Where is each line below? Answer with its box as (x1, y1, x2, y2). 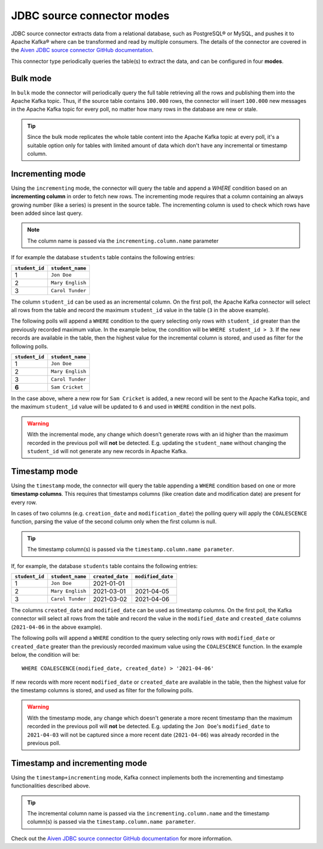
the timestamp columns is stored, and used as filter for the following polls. (11, 687, 194, 694)
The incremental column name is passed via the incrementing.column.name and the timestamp (27, 810, 270, 817)
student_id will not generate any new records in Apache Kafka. (27, 447, 188, 454)
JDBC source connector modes (11, 9, 170, 22)
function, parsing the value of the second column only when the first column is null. (11, 518, 217, 525)
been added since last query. (11, 210, 83, 217)
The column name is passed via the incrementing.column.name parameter (27, 237, 219, 244)
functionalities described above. (11, 782, 90, 790)
